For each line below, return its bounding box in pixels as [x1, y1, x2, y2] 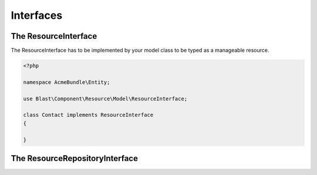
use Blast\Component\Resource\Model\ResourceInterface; [23, 95, 188, 102]
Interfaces [11, 9, 63, 22]
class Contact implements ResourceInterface [23, 112, 154, 119]
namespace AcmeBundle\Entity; [23, 79, 110, 85]
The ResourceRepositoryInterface [11, 153, 138, 163]
